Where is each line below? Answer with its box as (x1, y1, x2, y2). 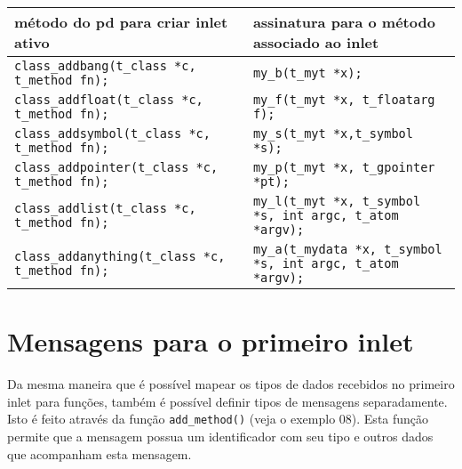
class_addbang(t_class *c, (14, 59, 196, 73)
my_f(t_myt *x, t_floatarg (252, 93, 435, 107)
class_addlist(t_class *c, (14, 201, 196, 215)
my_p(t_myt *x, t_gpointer (252, 160, 435, 174)
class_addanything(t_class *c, (14, 249, 226, 263)
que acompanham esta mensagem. (7, 444, 192, 463)
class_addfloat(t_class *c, (14, 93, 203, 107)
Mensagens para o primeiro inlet (7, 323, 414, 360)
